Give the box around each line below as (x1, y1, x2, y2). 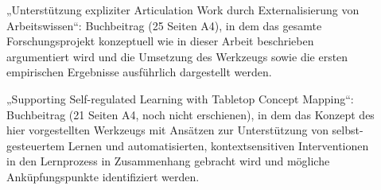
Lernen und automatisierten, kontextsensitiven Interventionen (68, 137, 369, 153)
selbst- (332, 122, 364, 138)
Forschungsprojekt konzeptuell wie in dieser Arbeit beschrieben (6, 33, 314, 49)
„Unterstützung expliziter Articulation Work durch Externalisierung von (6, 2, 360, 17)
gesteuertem (6, 137, 65, 153)
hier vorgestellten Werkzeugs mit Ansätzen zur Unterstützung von (6, 122, 329, 138)
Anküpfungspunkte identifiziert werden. (6, 168, 200, 184)
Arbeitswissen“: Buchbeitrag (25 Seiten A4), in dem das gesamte (6, 17, 322, 33)
